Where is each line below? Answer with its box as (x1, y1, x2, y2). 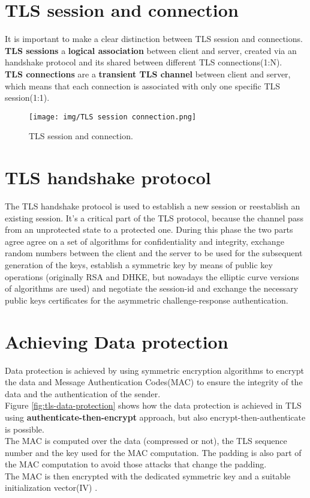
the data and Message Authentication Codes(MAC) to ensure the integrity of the (5, 376, 303, 388)
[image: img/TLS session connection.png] (29, 112, 197, 121)
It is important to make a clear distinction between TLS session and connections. (5, 32, 303, 45)
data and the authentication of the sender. (5, 387, 161, 400)
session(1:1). (5, 91, 50, 104)
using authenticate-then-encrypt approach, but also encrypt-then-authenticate (5, 410, 306, 423)
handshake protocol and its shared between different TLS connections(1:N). (5, 56, 282, 68)
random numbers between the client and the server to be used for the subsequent (5, 247, 303, 259)
